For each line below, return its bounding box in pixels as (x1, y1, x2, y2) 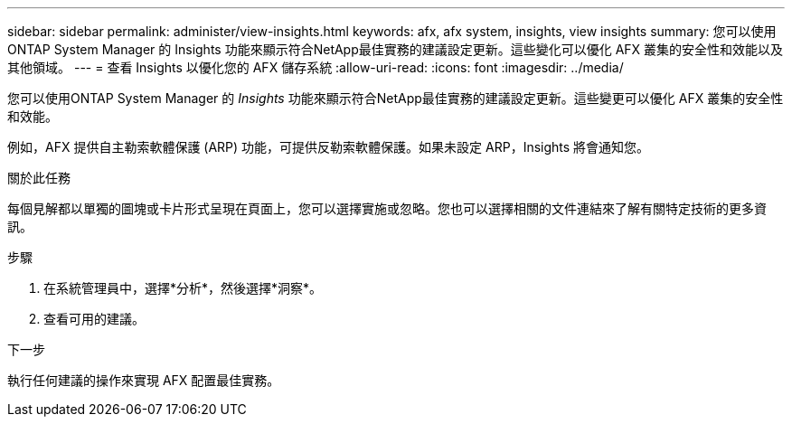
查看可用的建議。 (43, 311, 145, 326)
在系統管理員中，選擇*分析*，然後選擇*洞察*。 (43, 280, 323, 296)
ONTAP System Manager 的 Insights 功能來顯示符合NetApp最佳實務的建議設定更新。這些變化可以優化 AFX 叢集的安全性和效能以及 (7, 42, 784, 57)
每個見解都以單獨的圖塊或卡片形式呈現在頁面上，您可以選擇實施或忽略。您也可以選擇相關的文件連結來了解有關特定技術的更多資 (7, 201, 767, 216)
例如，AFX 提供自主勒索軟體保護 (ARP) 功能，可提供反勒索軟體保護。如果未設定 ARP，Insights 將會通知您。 (7, 139, 650, 155)
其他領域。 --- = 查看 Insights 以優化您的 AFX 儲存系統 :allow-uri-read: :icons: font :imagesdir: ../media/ (7, 60, 624, 75)
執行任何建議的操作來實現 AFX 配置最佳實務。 (7, 372, 280, 388)
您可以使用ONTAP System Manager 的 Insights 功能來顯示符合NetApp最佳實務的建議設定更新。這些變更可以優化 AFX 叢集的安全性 (7, 90, 784, 106)
